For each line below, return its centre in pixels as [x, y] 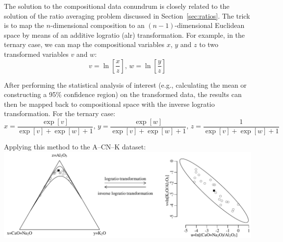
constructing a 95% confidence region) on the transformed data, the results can [123, 94]
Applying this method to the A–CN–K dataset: [75, 146]
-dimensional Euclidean [210, 25]
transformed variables [36, 54]
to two [209, 44]
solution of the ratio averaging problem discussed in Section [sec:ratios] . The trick [127, 15]
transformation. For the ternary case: [60, 113]
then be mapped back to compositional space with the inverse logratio [109, 104]
